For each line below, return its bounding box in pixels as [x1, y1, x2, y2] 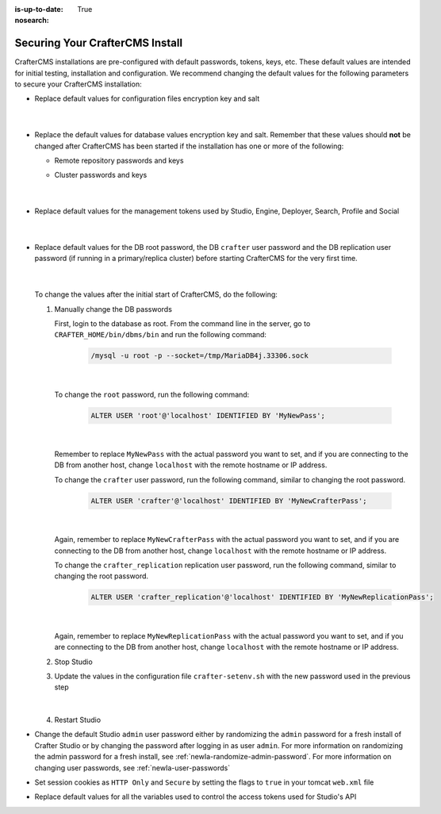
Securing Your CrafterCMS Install [14, 36, 182, 50]
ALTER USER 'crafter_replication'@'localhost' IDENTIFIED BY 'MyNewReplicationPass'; [90, 593, 434, 602]
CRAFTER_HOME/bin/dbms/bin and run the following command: [54, 330, 267, 340]
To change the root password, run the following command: [54, 390, 250, 399]
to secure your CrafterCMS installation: [14, 79, 142, 89]
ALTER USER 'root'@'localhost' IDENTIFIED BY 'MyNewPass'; [90, 411, 325, 420]
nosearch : [14, 16, 49, 25]
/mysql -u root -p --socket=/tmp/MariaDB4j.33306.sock [90, 351, 309, 360]
